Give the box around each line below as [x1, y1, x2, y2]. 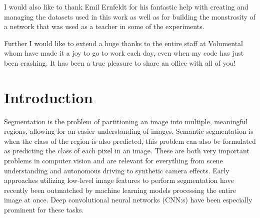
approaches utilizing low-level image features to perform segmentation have [4, 175, 234, 185]
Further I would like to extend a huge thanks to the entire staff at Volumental [4, 38, 243, 48]
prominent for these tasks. [4, 204, 84, 215]
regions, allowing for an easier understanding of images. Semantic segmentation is [4, 126, 253, 136]
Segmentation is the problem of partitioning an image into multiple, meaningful [4, 116, 248, 126]
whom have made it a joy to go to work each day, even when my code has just [4, 48, 244, 58]
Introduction [4, 87, 93, 107]
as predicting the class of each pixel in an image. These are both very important [4, 145, 249, 156]
